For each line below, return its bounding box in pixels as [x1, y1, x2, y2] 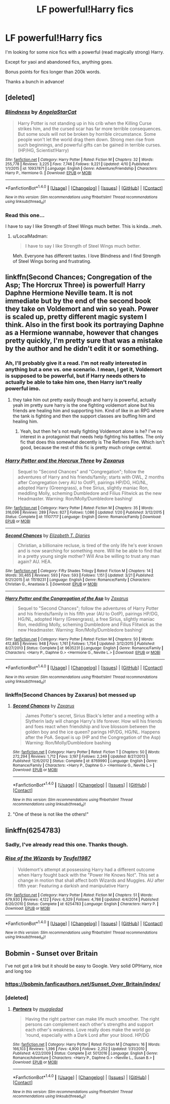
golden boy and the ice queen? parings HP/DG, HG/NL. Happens [25, 729, 160, 735]
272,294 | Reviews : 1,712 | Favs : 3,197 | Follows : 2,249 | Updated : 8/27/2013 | [12, 754, 148, 759]
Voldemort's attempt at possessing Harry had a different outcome [17, 866, 155, 873]
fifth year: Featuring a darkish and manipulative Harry [17, 882, 129, 888]
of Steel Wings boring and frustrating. [12, 258, 92, 264]
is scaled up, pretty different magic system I [5, 313, 147, 321]
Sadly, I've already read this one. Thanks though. [5, 841, 129, 848]
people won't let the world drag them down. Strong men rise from [17, 136, 155, 142]
